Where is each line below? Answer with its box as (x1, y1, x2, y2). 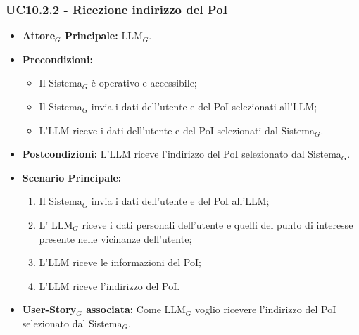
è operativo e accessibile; (91, 75, 197, 90)
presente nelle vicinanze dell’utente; (39, 231, 192, 246)
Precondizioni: (22, 51, 93, 66)
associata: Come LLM (86, 302, 186, 317)
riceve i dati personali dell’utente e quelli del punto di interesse (82, 217, 353, 232)
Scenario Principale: (22, 170, 122, 184)
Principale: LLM (64, 28, 143, 43)
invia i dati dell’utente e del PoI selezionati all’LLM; (91, 99, 317, 113)
